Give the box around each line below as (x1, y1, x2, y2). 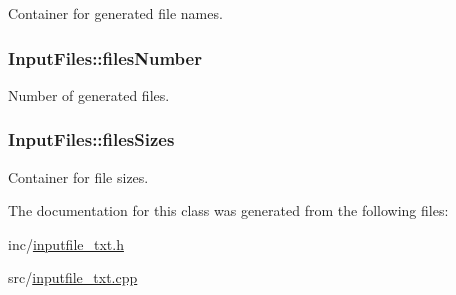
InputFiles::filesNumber (8, 45, 202, 70)
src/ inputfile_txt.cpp (8, 267, 138, 288)
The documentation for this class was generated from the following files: (8, 200, 449, 221)
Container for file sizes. (8, 166, 149, 187)
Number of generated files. (8, 84, 170, 105)
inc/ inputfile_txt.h (8, 233, 124, 254)
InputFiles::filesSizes (8, 127, 175, 152)
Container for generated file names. (8, 3, 223, 23)
